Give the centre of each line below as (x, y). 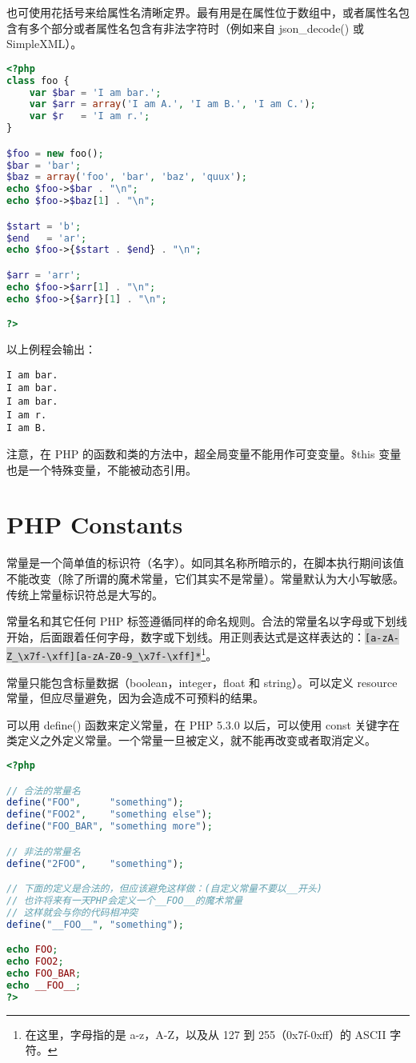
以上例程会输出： (51, 349)
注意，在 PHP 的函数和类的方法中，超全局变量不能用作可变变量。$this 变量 (204, 454)
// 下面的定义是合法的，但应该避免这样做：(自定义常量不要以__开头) (164, 889)
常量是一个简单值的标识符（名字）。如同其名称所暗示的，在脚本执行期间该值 (205, 563)
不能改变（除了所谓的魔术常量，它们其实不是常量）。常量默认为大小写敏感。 (205, 578)
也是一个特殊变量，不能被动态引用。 (102, 469)
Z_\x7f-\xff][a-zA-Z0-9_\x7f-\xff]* (104, 657)
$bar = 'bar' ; (44, 165)
